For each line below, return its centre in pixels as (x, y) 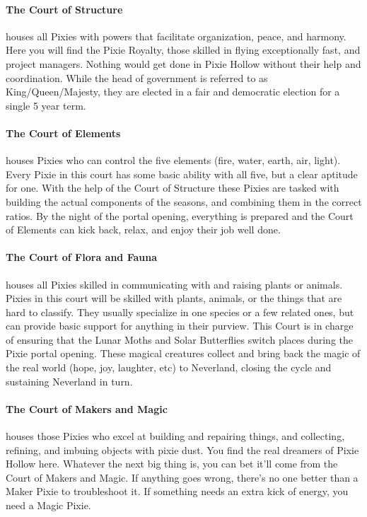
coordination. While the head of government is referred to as (137, 77)
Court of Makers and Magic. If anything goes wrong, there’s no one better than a (182, 477)
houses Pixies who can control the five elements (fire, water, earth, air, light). (173, 160)
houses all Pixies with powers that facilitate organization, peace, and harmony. (176, 36)
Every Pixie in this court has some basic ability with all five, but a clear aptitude (182, 174)
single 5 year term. (46, 105)
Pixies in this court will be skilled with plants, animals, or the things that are (174, 298)
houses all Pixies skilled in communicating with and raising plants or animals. (174, 284)
